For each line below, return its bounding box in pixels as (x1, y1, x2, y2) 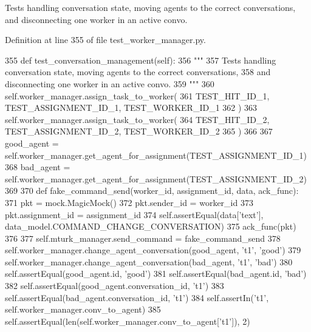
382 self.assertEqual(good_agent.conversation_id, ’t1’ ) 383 (5, 279, 224, 292)
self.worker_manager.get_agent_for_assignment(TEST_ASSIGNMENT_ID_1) (5, 148, 307, 161)
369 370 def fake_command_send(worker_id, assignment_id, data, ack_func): (5, 184, 299, 197)
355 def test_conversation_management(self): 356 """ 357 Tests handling (5, 53, 276, 66)
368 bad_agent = (5, 161, 70, 173)
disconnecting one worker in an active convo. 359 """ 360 (5, 77, 214, 90)
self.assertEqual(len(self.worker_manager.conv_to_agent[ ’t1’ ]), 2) (5, 314, 250, 327)
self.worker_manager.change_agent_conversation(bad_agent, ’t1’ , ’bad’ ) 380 (5, 255, 293, 268)
